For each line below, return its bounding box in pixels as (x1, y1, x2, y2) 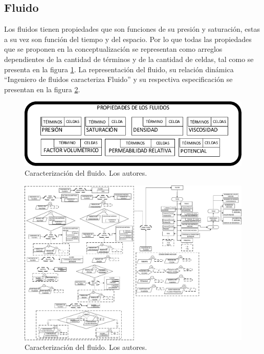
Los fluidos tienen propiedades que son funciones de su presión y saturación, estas (4, 24, 260, 34)
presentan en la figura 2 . (4, 84, 80, 94)
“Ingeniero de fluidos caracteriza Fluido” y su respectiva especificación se (4, 74, 233, 85)
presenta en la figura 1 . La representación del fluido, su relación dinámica (4, 64, 234, 74)
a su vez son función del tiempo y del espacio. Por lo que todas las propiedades (4, 33, 252, 44)
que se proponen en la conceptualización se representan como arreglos (4, 44, 223, 54)
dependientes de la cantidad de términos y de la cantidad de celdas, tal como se (4, 53, 254, 64)
